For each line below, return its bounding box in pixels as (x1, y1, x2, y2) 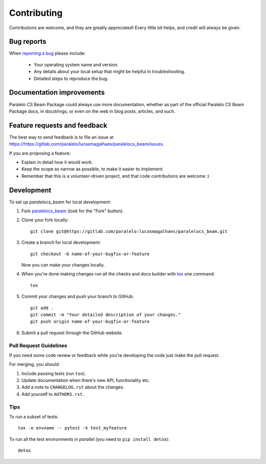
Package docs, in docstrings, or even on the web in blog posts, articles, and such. (9, 108, 176, 114)
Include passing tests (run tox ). (21, 370, 86, 376)
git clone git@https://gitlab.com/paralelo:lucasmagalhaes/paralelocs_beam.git (30, 229, 228, 234)
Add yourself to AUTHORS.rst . (21, 391, 84, 397)
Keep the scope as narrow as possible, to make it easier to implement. (21, 166, 164, 172)
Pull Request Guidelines (9, 342, 67, 349)
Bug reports (9, 38, 47, 46)
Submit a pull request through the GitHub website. (21, 330, 123, 336)
